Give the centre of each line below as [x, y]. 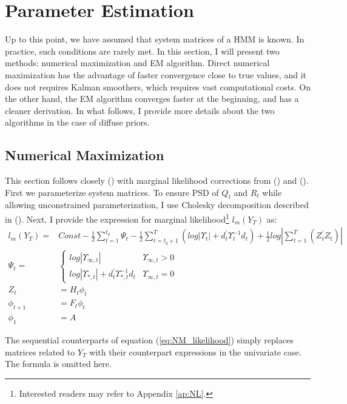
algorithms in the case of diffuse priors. [77, 122]
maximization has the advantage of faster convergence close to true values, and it [156, 74]
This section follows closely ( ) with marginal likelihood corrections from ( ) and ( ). [157, 180]
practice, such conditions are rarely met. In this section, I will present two [142, 51]
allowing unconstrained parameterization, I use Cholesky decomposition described [157, 205]
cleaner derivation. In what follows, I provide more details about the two [140, 110]
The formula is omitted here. [58, 364]
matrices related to [40, 352]
